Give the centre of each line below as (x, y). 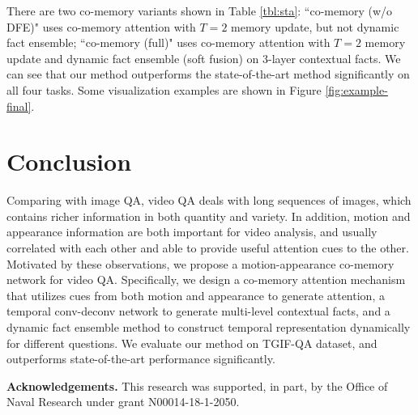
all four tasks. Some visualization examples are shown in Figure (164, 89)
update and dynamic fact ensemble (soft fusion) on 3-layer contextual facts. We (204, 58)
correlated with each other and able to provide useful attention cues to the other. (208, 248)
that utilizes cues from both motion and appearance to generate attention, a (196, 295)
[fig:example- (356, 89)
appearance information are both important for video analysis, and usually (192, 232)
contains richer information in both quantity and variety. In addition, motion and (209, 216)
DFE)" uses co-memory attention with (101, 26)
